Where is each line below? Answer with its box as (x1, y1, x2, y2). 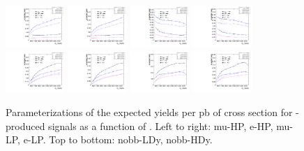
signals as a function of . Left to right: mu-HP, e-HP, (48, 118, 273, 133)
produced (6, 118, 45, 133)
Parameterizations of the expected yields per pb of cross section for (6, 105, 293, 120)
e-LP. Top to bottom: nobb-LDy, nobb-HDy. (23, 132, 213, 147)
